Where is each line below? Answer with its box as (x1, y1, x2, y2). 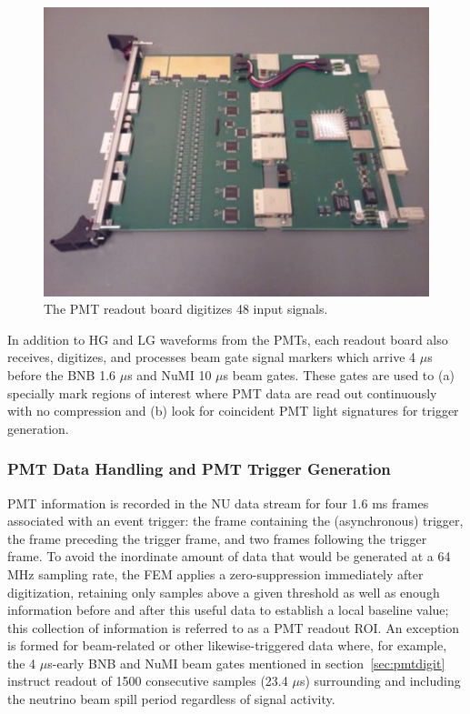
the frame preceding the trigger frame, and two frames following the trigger (7, 528, 427, 548)
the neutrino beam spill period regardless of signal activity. (7, 689, 335, 709)
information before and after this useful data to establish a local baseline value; (7, 600, 449, 619)
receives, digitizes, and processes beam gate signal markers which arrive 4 (7, 347, 416, 367)
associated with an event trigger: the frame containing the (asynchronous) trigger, (7, 511, 464, 530)
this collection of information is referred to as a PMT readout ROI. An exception (7, 618, 460, 637)
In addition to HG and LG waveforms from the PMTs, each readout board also (7, 329, 448, 348)
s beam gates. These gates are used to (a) (223, 365, 455, 384)
